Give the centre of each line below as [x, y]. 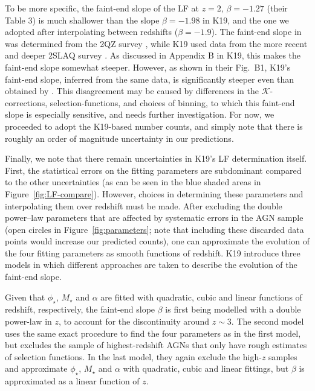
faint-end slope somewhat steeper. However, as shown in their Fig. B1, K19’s [148, 67]
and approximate [36, 368]
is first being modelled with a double [233, 309]
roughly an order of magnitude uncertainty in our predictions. [119, 138]
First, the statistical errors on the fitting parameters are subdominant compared [153, 170]
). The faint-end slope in [256, 32]
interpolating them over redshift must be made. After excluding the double [144, 205]
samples [283, 356]
